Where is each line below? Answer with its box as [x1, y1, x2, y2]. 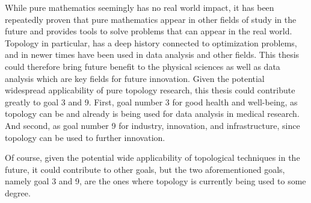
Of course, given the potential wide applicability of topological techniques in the [5, 151, 300, 164]
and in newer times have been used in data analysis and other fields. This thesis [5, 48, 300, 61]
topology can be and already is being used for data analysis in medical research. [5, 107, 300, 120]
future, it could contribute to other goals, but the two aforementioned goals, [5, 163, 285, 175]
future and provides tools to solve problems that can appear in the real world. [5, 25, 292, 37]
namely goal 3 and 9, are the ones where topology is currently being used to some [5, 175, 306, 187]
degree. [5, 186, 31, 199]
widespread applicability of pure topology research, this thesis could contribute [5, 84, 295, 96]
